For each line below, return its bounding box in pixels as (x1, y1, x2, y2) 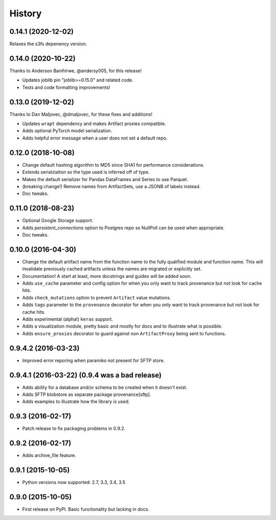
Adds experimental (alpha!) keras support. (22, 316, 113, 323)
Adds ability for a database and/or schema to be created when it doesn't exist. (22, 384, 188, 390)
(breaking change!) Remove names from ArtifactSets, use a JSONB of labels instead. (22, 183, 201, 189)
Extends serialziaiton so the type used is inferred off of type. (22, 169, 150, 175)
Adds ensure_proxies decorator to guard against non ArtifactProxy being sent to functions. (22, 330, 226, 336)
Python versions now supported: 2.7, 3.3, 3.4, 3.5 (22, 479, 126, 486)
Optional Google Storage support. (22, 217, 94, 224)
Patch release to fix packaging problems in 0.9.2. (22, 426, 126, 432)
